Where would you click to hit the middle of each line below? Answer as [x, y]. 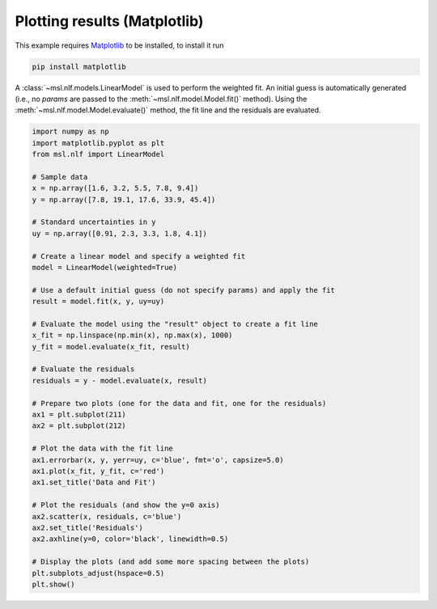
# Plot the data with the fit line [102, 448]
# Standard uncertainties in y [94, 222]
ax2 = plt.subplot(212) [79, 426]
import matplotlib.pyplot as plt [98, 143]
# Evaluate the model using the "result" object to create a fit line [175, 324]
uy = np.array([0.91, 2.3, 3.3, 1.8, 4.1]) [120, 233]
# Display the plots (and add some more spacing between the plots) [171, 562]
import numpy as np [70, 132]
